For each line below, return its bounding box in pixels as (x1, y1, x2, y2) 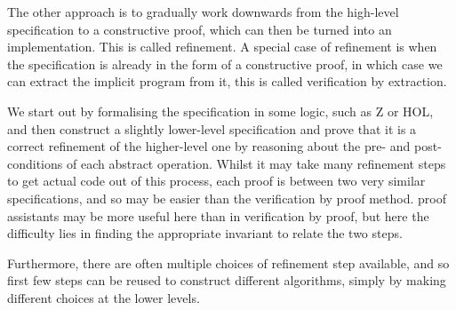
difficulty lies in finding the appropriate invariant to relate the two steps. (7, 224, 403, 242)
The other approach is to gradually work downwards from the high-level (7, 3, 399, 20)
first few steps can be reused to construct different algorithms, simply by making (7, 271, 446, 290)
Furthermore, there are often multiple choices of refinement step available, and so (7, 253, 450, 272)
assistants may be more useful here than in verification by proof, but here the (7, 206, 429, 225)
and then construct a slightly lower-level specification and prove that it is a (7, 119, 417, 138)
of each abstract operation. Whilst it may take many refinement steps (66, 154, 446, 172)
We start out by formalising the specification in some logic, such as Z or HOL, (7, 101, 434, 120)
